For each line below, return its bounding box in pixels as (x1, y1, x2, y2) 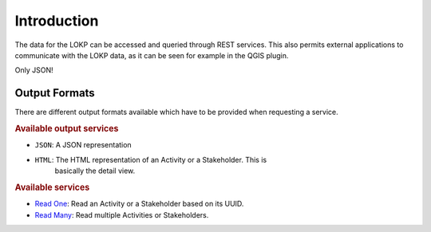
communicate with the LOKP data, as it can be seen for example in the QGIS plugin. (14, 50, 289, 60)
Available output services (14, 124, 119, 135)
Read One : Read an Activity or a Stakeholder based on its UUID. (34, 199, 244, 209)
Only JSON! (14, 65, 53, 75)
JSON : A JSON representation (34, 140, 132, 150)
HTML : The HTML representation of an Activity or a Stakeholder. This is (34, 155, 267, 164)
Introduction (14, 12, 99, 29)
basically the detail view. (54, 166, 136, 175)
